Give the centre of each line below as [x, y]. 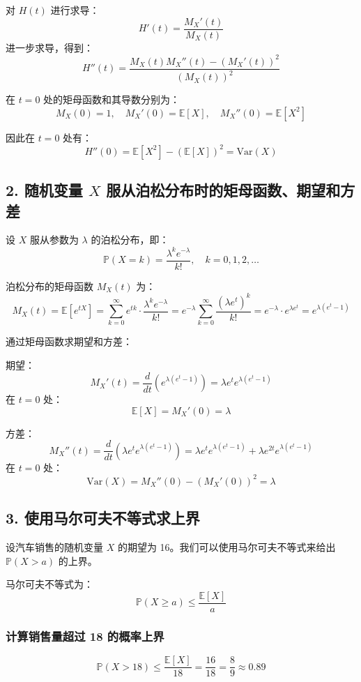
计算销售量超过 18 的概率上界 [85, 636]
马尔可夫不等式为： [49, 584]
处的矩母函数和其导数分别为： [112, 99]
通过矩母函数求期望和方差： [69, 341]
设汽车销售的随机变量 [54, 547]
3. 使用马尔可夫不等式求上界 [103, 518]
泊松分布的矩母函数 [49, 286]
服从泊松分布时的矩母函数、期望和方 [231, 190]
